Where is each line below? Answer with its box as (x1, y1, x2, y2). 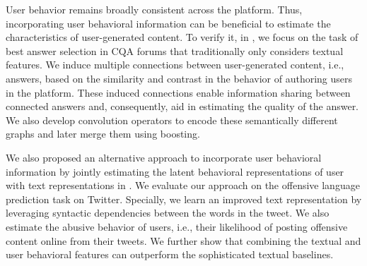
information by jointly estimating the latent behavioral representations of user (6, 164, 344, 179)
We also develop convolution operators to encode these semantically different (6, 112, 338, 127)
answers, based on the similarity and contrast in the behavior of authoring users (6, 71, 353, 85)
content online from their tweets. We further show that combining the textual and (6, 233, 361, 248)
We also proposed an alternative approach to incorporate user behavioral (6, 150, 322, 164)
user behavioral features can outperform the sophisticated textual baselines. (6, 247, 334, 262)
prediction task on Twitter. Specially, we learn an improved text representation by (6, 191, 362, 206)
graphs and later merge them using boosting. (6, 126, 200, 141)
